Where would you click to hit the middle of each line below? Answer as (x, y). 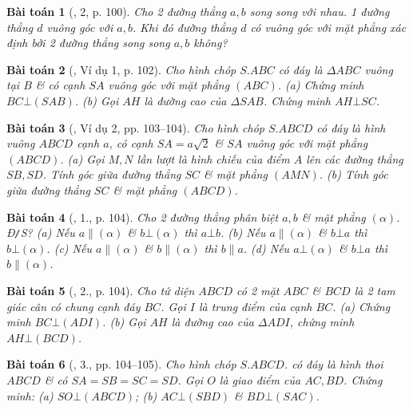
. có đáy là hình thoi (334, 364)
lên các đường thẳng (355, 158)
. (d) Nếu (266, 248)
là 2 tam (375, 290)
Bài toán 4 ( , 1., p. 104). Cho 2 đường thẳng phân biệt (143, 217)
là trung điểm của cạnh (255, 306)
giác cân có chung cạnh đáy (73, 306)
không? (210, 43)
